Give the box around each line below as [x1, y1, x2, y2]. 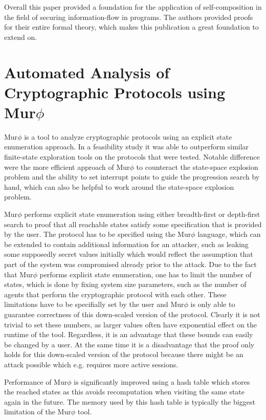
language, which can [197, 229, 261, 239]
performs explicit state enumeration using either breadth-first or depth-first [24, 209, 260, 219]
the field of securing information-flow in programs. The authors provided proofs [4, 11, 253, 22]
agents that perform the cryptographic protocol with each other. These [4, 289, 227, 299]
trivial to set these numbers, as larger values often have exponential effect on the [4, 319, 257, 329]
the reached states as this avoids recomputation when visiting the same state [4, 386, 245, 397]
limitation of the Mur [4, 406, 71, 417]
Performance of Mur [4, 376, 68, 387]
